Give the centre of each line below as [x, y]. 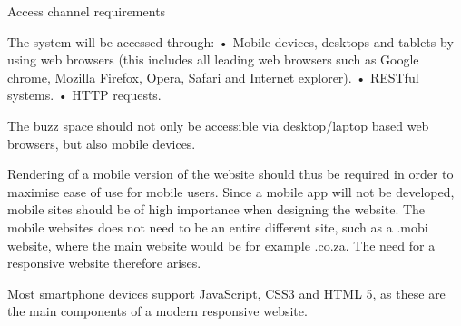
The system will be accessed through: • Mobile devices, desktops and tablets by [230, 41]
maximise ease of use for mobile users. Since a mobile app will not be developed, [231, 191]
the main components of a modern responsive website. [157, 311]
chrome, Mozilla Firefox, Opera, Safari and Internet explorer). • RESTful [213, 77]
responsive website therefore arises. [104, 263]
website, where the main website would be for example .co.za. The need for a [221, 245]
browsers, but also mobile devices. [102, 143]
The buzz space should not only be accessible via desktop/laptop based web [218, 125]
